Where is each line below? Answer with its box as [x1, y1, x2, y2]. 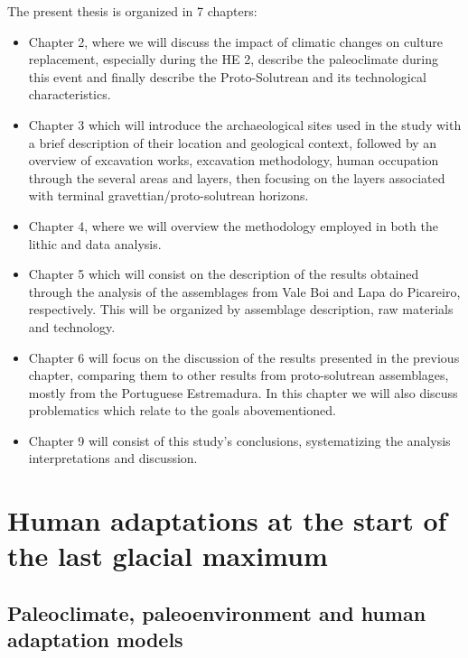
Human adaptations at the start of [7, 502, 447, 539]
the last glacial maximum [7, 537, 328, 574]
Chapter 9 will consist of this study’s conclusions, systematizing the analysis [28, 431, 451, 449]
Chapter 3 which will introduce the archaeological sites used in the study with [28, 115, 462, 134]
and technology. [28, 317, 116, 336]
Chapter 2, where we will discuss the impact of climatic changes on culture [28, 32, 443, 51]
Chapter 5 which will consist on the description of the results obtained [28, 264, 419, 283]
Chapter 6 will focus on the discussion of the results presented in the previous [28, 348, 460, 366]
